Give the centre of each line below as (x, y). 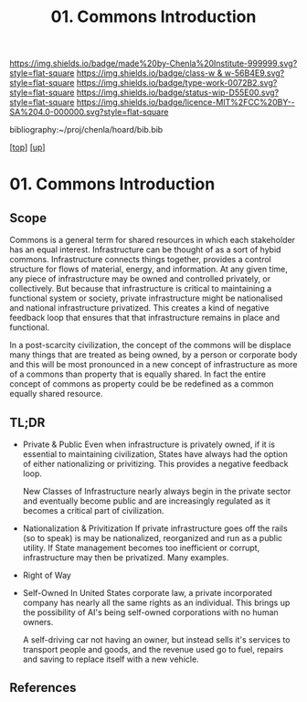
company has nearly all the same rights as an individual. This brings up (156, 602)
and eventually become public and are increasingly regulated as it (147, 501)
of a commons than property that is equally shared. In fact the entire (138, 374)
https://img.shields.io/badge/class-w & (149, 73)
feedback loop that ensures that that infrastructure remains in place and (145, 318)
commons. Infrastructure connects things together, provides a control (140, 260)
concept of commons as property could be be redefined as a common (142, 384)
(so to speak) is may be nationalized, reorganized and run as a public (153, 538)
